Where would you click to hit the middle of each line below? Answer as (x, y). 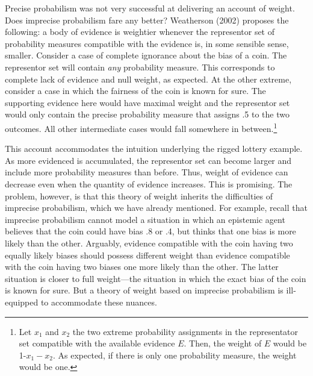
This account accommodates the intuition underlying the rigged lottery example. (154, 149)
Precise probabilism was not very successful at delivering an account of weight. (150, 8)
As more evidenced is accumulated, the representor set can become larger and (148, 160)
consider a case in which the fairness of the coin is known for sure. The (135, 91)
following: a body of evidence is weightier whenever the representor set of (140, 32)
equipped (22, 302)
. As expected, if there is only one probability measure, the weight (175, 355)
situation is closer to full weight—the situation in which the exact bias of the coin (156, 278)
